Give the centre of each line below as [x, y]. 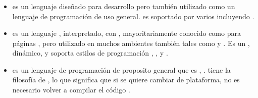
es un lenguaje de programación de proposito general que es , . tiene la [121, 69]
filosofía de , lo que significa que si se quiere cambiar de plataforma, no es [126, 80]
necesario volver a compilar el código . [71, 90]
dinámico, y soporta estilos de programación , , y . [90, 53]
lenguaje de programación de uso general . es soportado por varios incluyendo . [133, 16]
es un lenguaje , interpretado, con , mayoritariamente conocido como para [126, 33]
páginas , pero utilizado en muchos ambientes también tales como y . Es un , [131, 43]
